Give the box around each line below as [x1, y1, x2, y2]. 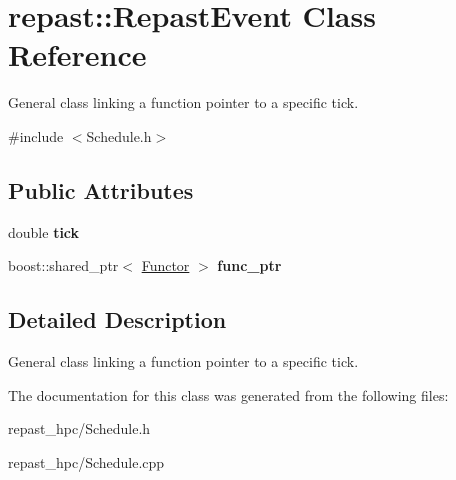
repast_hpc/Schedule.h [8, 418, 151, 439]
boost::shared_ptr [8, 255, 119, 276]
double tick [8, 221, 80, 242]
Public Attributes [8, 174, 194, 205]
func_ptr [217, 255, 282, 276]
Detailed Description [8, 304, 227, 335]
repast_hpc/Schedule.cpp [8, 451, 165, 472]
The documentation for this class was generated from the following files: [8, 384, 449, 405]
